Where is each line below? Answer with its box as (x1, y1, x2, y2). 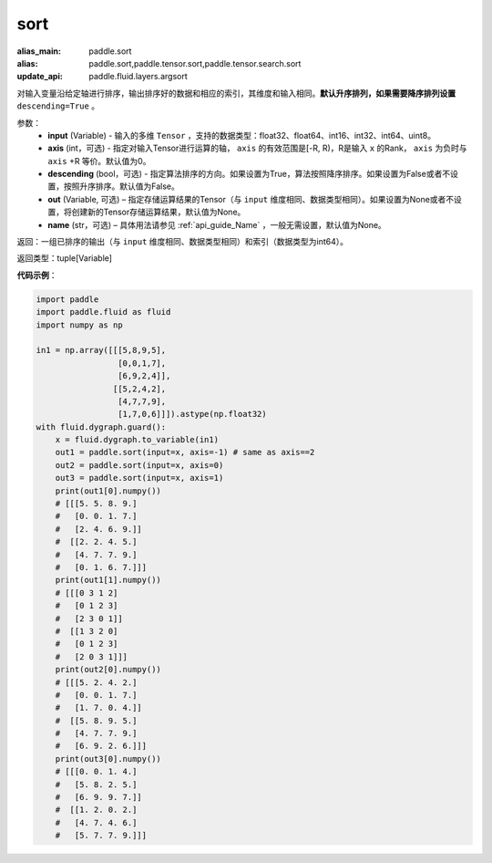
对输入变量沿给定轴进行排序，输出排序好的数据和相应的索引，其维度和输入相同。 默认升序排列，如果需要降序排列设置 (16, 88, 456, 99)
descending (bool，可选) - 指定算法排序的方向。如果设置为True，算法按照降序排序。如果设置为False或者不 (47, 169, 451, 180)
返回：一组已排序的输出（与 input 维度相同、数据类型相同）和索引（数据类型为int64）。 (16, 236, 348, 247)
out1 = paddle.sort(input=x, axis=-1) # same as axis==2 (55, 447, 315, 458)
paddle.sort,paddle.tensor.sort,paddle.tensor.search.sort (88, 57, 302, 68)
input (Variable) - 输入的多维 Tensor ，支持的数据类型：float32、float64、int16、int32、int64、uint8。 (47, 130, 436, 140)
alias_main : (16, 46, 61, 57)
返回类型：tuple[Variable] (16, 253, 113, 264)
